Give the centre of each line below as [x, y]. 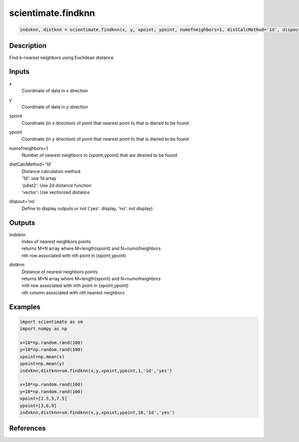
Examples [25, 307]
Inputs [19, 72]
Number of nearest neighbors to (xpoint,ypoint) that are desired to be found [99, 155]
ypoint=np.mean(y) [42, 364]
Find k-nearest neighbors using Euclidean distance [62, 57]
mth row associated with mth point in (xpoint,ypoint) [75, 286]
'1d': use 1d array [39, 178]
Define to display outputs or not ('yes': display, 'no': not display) [87, 208]
